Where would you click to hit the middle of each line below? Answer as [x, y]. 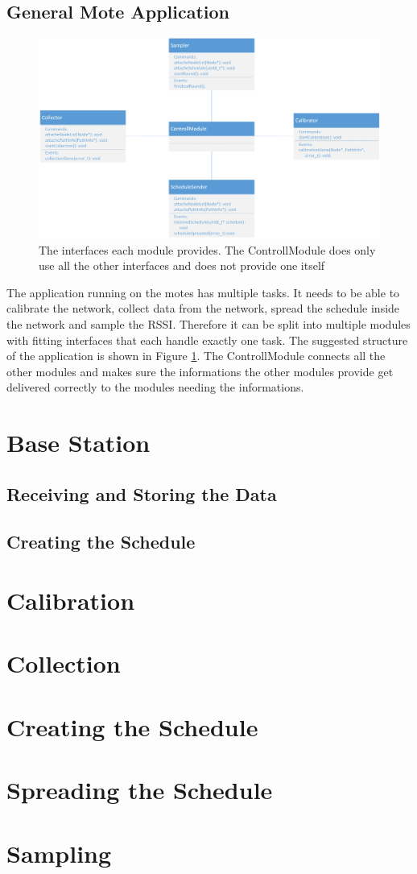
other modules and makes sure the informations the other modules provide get [200, 371]
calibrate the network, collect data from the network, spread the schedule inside [203, 308]
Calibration [71, 601]
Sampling [59, 853]
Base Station [78, 443]
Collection [64, 663]
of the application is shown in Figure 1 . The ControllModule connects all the [196, 356]
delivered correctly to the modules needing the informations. [155, 387]
